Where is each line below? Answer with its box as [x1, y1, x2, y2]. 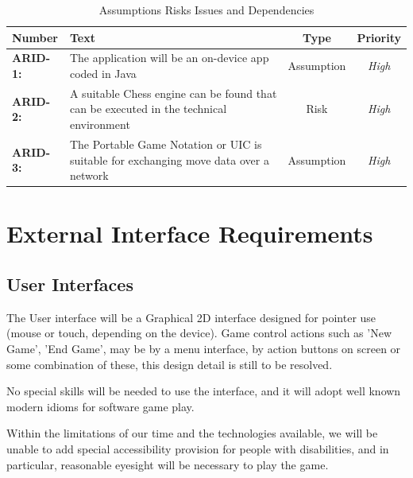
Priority [357, 29, 401, 45]
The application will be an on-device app [69, 49, 269, 66]
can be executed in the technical [69, 100, 227, 117]
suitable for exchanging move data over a [69, 151, 269, 168]
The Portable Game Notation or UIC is [69, 135, 262, 152]
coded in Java [69, 65, 137, 82]
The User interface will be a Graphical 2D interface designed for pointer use [6, 309, 376, 325]
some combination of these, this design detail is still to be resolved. [6, 356, 333, 372]
